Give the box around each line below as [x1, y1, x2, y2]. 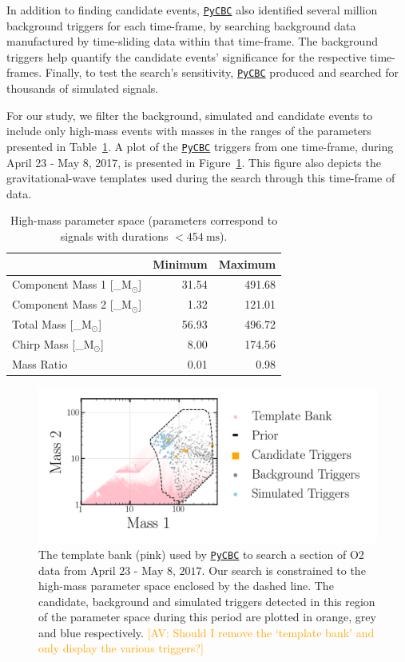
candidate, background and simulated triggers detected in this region [38, 592, 375, 609]
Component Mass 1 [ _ [12, 276, 122, 293]
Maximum [218, 255, 276, 272]
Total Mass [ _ [12, 316, 81, 333]
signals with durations [60, 227, 169, 244]
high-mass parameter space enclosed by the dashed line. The [38, 577, 334, 594]
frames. [6, 64, 42, 81]
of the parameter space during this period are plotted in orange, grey [38, 608, 376, 625]
